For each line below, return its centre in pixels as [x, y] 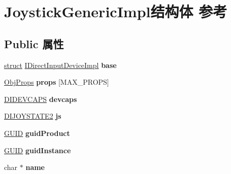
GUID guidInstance [38, 150]
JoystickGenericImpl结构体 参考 [116, 11]
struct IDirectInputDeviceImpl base [60, 65]
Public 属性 [34, 43]
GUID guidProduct [37, 133]
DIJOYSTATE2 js [33, 116]
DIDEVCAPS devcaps [41, 99]
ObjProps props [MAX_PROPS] [57, 82]
